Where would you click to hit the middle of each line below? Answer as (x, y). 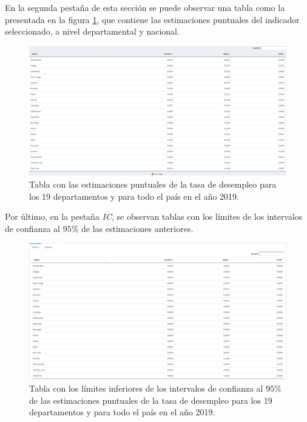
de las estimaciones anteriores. (137, 228)
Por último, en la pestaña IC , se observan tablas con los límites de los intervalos (154, 216)
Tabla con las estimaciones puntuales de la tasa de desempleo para (153, 184)
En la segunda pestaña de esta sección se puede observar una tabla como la (145, 7)
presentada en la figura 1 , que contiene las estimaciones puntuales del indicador (152, 19)
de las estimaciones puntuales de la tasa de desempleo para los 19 (151, 400)
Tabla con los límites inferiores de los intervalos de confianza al (146, 388)
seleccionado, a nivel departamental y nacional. (92, 31)
